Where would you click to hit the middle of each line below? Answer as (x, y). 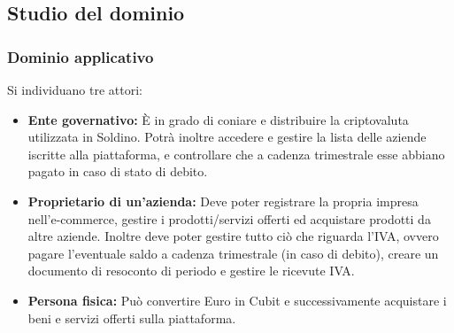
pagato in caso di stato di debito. (118, 171)
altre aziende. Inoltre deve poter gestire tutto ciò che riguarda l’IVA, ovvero (233, 236)
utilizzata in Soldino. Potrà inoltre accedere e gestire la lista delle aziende (227, 137)
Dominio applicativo (81, 56)
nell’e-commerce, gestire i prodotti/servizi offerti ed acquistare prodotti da (229, 218)
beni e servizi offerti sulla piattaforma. (132, 318)
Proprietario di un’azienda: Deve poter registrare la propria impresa (223, 201)
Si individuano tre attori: (75, 89)
